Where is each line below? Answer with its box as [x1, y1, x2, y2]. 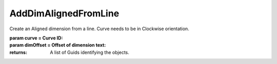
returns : [9, 49, 28, 55]
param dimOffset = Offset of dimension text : [9, 42, 106, 48]
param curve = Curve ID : [9, 35, 63, 41]
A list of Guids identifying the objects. [50, 49, 129, 55]
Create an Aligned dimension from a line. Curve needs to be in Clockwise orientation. [9, 26, 189, 32]
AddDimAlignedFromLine [9, 8, 120, 19]
